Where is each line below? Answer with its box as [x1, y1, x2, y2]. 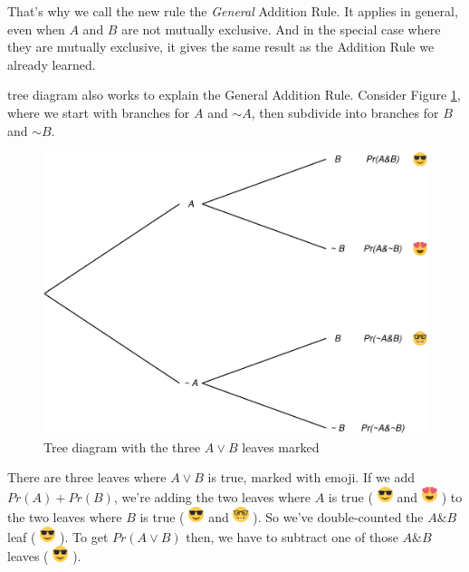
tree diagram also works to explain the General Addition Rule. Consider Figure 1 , [7, 85, 461, 104]
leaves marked [242, 437, 320, 456]
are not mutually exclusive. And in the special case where [121, 19, 441, 38]
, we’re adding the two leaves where [113, 488, 311, 507]
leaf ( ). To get [7, 527, 109, 546]
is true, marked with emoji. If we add [207, 468, 416, 487]
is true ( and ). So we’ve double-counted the [139, 507, 424, 526]
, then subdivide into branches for [251, 102, 439, 121]
